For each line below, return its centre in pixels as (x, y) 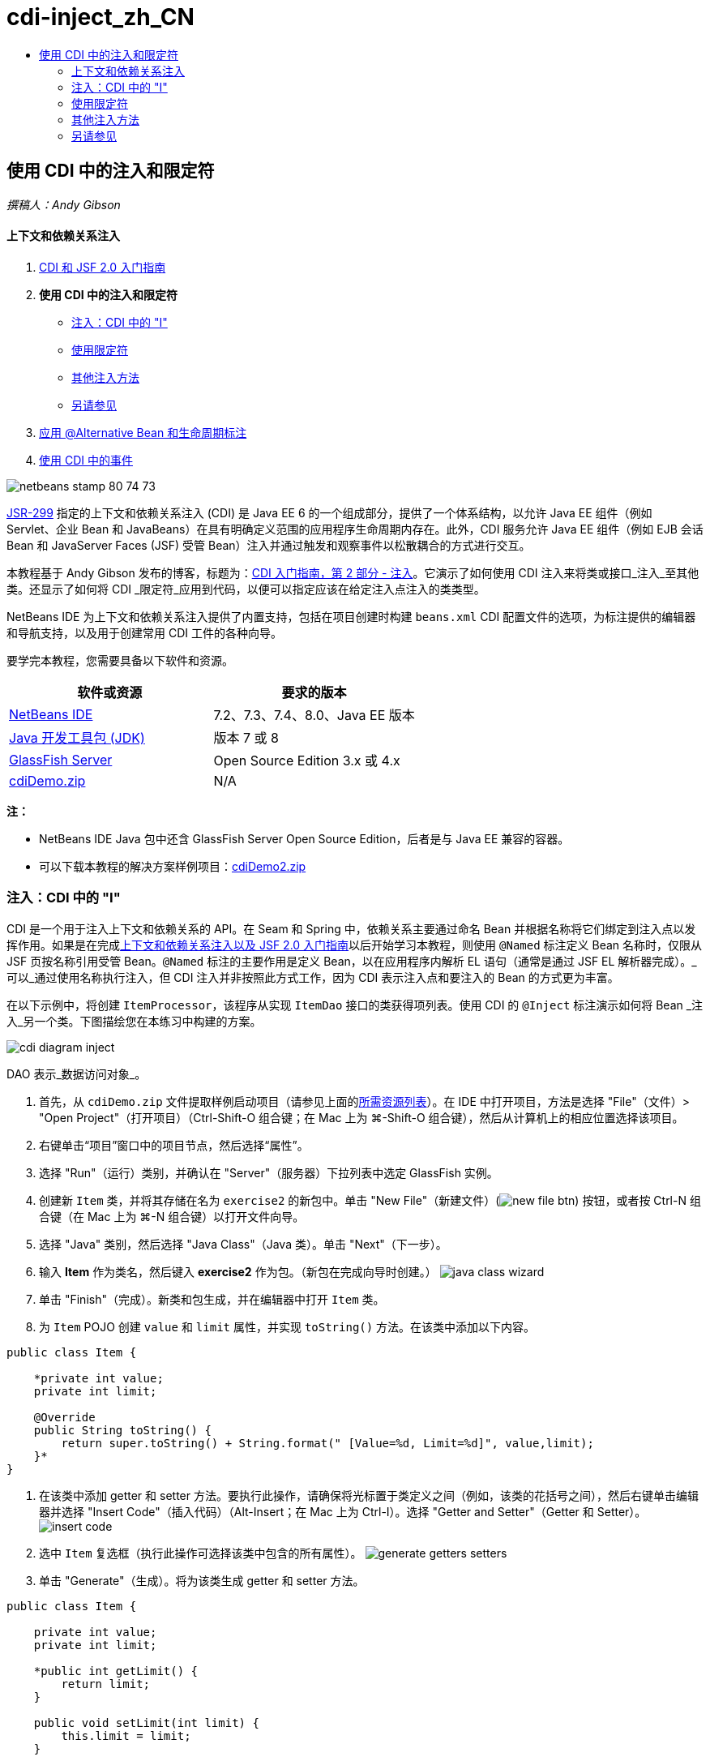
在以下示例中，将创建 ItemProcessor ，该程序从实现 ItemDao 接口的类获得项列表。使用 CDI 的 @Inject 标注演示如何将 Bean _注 (355, 1005)
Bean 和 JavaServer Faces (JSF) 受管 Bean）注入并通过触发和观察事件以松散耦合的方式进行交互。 (269, 545)
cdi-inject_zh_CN (101, 17)
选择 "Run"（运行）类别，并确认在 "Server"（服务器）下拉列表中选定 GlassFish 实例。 (269, 1172)
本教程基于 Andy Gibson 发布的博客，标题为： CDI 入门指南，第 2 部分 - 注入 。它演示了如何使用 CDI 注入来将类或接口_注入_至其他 (353, 572)
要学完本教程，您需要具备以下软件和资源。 (120, 660)
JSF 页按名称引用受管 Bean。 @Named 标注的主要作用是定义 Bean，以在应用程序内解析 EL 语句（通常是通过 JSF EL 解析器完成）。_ (352, 961)
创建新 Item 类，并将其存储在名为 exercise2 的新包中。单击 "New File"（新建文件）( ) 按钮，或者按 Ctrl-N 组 (370, 1200)
